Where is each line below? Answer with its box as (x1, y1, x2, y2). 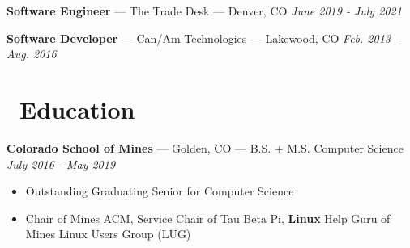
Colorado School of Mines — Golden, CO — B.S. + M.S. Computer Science (6, 139, 404, 156)
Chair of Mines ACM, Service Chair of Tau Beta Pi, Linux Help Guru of (25, 209, 391, 226)
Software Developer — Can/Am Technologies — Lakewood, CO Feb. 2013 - (6, 29, 399, 46)
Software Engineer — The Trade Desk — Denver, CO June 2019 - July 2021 (6, 2, 402, 19)
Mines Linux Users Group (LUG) (25, 225, 191, 242)
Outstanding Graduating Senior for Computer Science (25, 183, 294, 200)
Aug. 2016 (6, 45, 57, 62)
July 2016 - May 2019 (6, 155, 116, 172)
